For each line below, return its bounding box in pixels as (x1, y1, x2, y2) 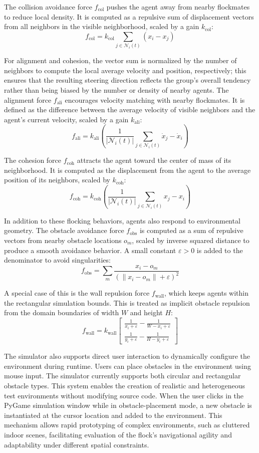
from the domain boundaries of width (4, 307, 119, 318)
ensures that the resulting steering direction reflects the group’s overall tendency (4, 75, 251, 85)
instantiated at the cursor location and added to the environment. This (4, 409, 222, 420)
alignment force (4, 94, 52, 105)
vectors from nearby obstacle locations (4, 235, 122, 245)
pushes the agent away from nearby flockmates (106, 2, 250, 12)
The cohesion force (4, 155, 62, 165)
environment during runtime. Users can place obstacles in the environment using (4, 360, 251, 371)
